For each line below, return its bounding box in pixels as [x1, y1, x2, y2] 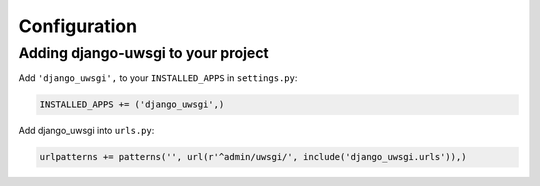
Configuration [18, 15, 138, 37]
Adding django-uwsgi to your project [18, 44, 269, 62]
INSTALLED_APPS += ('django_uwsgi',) [39, 99, 225, 110]
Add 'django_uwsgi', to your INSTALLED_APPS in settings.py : [18, 72, 298, 84]
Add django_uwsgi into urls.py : [18, 125, 155, 137]
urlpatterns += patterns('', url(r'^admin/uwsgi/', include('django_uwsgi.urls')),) [39, 151, 467, 163]
